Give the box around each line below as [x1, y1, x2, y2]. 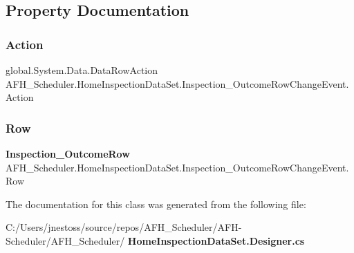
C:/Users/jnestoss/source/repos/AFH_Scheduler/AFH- [6, 220, 242, 234]
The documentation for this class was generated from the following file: [6, 196, 306, 211]
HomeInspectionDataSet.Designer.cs [127, 233, 305, 247]
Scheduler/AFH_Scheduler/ [6, 233, 125, 247]
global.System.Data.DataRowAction [6, 63, 158, 77]
